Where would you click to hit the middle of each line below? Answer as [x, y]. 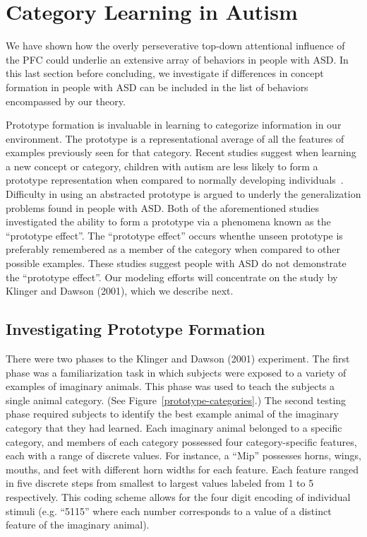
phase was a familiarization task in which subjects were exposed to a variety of [176, 372]
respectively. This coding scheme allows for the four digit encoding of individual [178, 496]
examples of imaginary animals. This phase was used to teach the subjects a [170, 386]
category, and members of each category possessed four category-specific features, [181, 441]
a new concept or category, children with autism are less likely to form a [162, 166]
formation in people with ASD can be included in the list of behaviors [157, 87]
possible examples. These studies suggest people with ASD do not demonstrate [176, 263]
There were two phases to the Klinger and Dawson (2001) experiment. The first [178, 359]
